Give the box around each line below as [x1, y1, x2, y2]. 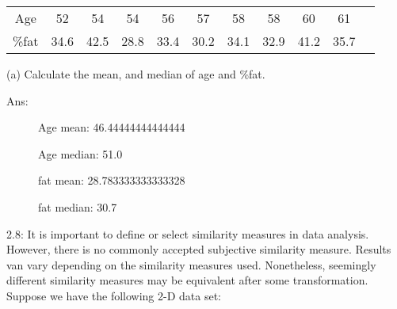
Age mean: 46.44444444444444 [38, 119, 185, 135]
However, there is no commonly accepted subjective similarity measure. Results [6, 241, 391, 257]
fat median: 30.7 [38, 198, 117, 215]
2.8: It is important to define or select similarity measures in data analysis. [6, 225, 369, 242]
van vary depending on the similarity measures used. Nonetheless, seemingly [6, 256, 376, 273]
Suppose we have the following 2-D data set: [6, 287, 221, 303]
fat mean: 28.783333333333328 [38, 172, 185, 189]
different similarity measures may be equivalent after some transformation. [6, 272, 368, 288]
